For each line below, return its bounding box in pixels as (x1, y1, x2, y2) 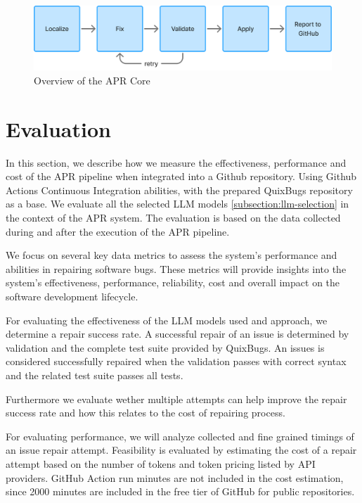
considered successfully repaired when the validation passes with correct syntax (6, 354, 347, 369)
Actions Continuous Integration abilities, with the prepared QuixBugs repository (6, 182, 353, 197)
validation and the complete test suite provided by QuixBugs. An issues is (6, 340, 325, 355)
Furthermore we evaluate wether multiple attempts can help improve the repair (6, 391, 347, 406)
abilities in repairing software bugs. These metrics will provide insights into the (6, 261, 347, 276)
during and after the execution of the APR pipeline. (6, 224, 230, 238)
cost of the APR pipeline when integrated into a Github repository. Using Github (6, 169, 357, 184)
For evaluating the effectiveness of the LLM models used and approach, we (6, 312, 328, 327)
